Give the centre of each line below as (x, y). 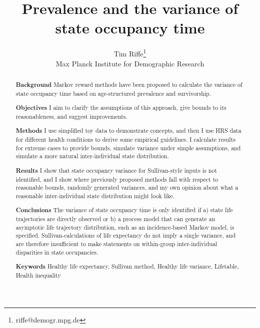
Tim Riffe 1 (130, 53)
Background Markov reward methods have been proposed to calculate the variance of (129, 84)
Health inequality (38, 275)
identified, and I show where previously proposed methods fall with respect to (117, 179)
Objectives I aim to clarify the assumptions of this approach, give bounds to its (121, 108)
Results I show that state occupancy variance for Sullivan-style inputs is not (116, 170)
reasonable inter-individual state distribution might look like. (95, 195)
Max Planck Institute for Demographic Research (130, 63)
